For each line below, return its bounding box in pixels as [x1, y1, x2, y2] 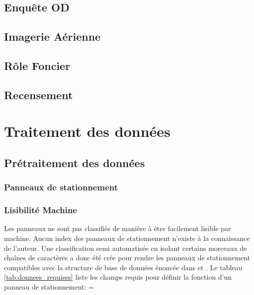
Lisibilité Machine [4, 204, 78, 216]
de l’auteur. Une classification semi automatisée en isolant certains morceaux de [4, 242, 247, 253]
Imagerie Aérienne [4, 29, 101, 44]
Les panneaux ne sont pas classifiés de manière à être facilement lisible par [4, 223, 231, 234]
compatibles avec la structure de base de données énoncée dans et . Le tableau [4, 262, 243, 272]
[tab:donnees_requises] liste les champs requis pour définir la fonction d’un [4, 272, 232, 282]
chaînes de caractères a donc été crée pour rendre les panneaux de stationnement [4, 252, 251, 263]
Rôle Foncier [4, 58, 71, 73]
